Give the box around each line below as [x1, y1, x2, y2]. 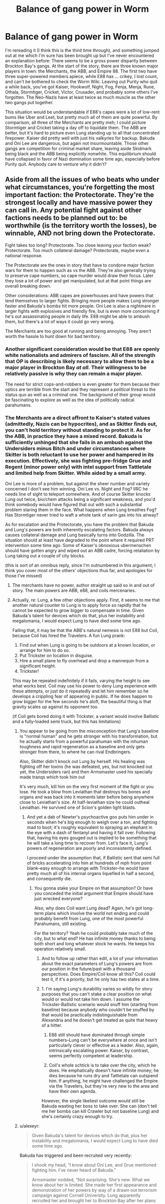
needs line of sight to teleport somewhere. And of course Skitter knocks [5, 491, 151, 497]
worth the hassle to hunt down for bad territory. [5, 333, 101, 339]
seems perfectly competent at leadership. [49, 1053, 134, 1059]
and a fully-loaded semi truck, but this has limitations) [12, 718, 121, 725]
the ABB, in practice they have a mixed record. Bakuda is [5, 433, 142, 439]
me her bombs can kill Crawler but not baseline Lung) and [41, 1108, 159, 1114]
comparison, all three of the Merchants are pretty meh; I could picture [5, 119, 146, 125]
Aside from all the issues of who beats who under [5, 175, 160, 184]
